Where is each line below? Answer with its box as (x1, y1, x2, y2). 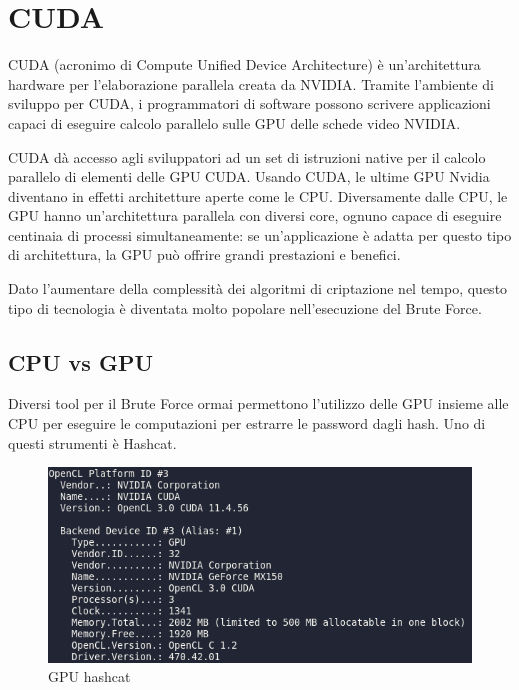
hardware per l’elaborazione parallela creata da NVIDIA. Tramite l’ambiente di (8, 73, 494, 94)
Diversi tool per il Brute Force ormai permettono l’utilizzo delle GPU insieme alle (8, 393, 509, 414)
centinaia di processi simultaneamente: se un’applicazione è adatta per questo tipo (8, 224, 512, 245)
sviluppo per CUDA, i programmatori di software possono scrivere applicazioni (8, 93, 491, 114)
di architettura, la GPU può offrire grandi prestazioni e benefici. (8, 244, 401, 265)
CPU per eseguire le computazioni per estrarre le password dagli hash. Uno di (8, 413, 486, 434)
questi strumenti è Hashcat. (8, 432, 177, 453)
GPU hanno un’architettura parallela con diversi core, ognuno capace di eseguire (8, 205, 502, 226)
